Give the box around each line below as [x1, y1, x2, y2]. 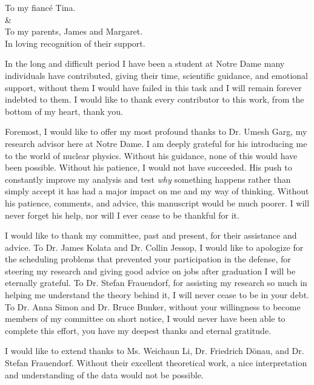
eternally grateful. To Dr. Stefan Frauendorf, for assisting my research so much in [5, 276, 307, 289]
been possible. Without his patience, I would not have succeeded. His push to [5, 161, 292, 174]
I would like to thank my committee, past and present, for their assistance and [5, 229, 297, 242]
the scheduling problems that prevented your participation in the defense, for [5, 253, 291, 265]
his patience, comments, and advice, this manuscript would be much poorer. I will [5, 196, 310, 209]
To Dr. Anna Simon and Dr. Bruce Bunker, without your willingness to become [5, 300, 301, 313]
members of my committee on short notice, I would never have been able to [5, 312, 286, 325]
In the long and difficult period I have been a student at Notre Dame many [5, 57, 285, 70]
